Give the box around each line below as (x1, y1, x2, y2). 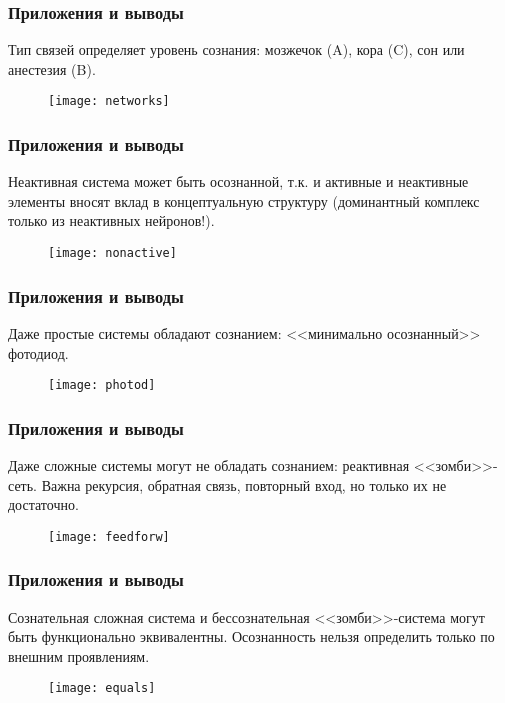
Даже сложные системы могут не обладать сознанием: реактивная (8, 455, 410, 475)
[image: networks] (48, 94, 170, 109)
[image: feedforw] (48, 529, 170, 544)
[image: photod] (48, 378, 156, 393)
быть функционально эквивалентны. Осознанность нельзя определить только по (8, 626, 495, 647)
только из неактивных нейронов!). (8, 210, 215, 231)
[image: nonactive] (48, 246, 177, 261)
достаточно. (8, 494, 79, 515)
